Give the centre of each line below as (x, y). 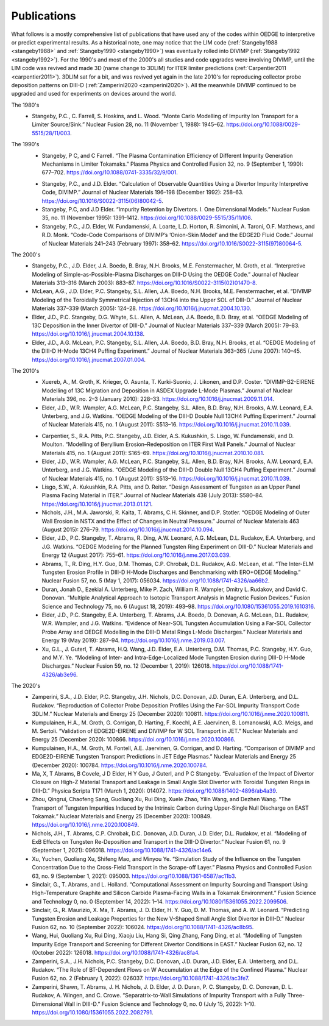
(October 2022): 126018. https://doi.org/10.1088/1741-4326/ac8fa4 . (116, 953)
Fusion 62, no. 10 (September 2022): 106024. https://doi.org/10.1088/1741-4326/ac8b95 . (143, 927)
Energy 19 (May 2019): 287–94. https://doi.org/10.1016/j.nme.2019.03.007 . (133, 640)
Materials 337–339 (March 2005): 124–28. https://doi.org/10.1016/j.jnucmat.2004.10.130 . (142, 308)
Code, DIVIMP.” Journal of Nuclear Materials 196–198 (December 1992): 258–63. (143, 193)
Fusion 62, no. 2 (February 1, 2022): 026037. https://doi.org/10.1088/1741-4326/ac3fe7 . (141, 978)
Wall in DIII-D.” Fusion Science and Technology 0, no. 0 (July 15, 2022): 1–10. (160, 1004)
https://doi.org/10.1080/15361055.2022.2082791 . (93, 1012)
